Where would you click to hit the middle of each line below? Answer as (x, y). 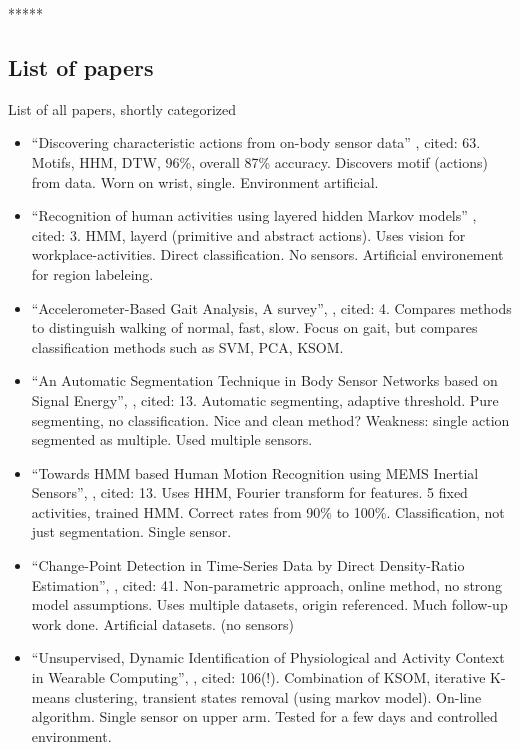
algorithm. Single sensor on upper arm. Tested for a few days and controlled (264, 716)
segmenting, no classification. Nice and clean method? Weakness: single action (270, 419)
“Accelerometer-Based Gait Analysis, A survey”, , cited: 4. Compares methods (271, 307)
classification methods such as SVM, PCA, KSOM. (187, 346)
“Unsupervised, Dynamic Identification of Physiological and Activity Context (268, 657)
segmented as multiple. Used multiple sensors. (172, 439)
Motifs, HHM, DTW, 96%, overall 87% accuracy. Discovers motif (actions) (259, 161)
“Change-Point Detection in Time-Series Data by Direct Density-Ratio (248, 565)
